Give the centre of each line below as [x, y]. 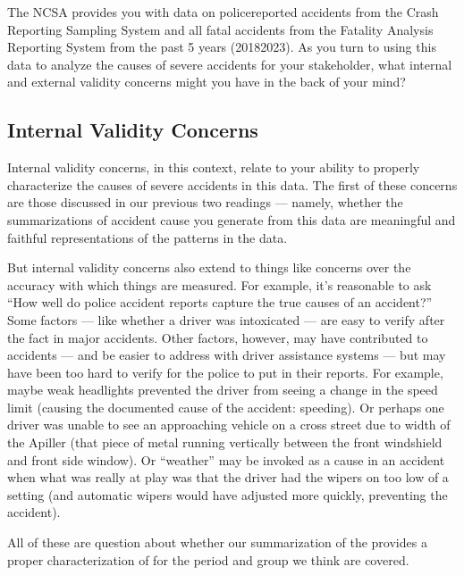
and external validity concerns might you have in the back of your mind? [207, 82]
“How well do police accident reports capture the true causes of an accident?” [220, 302]
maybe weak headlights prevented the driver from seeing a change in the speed [223, 390]
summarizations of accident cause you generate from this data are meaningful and [232, 219]
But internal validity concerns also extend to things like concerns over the [209, 267]
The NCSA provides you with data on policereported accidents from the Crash [223, 12]
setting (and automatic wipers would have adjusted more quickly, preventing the [228, 494]
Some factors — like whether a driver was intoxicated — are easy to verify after [226, 319]
